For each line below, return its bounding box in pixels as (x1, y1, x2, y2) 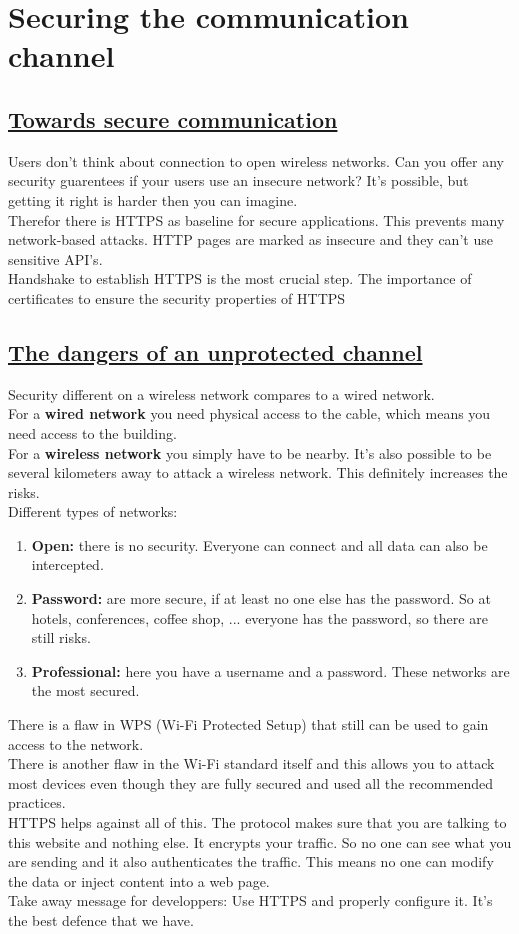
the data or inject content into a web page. (8, 870, 270, 891)
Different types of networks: (8, 501, 178, 522)
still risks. (31, 627, 91, 648)
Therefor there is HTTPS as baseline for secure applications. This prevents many (8, 209, 505, 230)
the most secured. (31, 680, 140, 701)
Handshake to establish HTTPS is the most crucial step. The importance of (8, 268, 472, 289)
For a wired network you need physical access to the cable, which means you (8, 403, 491, 424)
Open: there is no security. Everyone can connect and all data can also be (31, 534, 488, 555)
